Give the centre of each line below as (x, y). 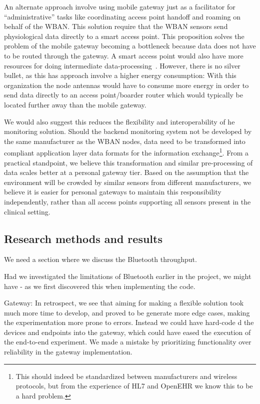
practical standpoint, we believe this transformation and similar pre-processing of (128, 162)
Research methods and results (83, 238)
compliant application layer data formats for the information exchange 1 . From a (126, 152)
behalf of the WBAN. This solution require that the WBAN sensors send (116, 26)
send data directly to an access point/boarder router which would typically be (124, 95)
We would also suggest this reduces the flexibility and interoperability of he (119, 121)
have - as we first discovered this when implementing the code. (100, 286)
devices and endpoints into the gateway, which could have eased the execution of (127, 332)
